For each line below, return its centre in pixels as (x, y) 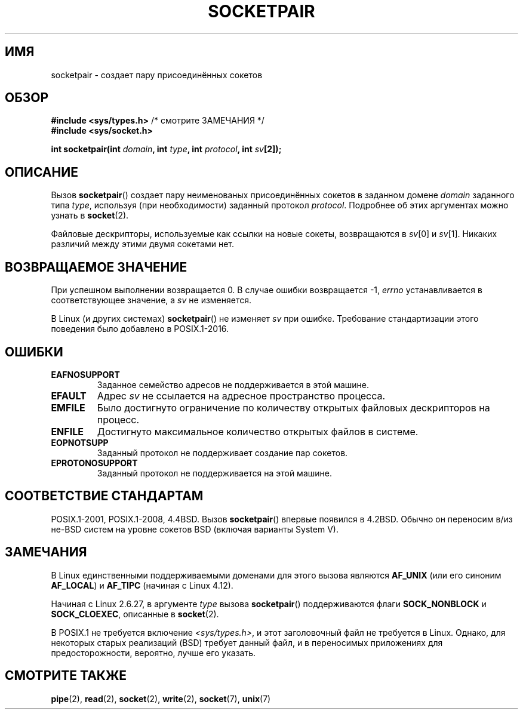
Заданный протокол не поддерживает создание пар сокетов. (222, 453)
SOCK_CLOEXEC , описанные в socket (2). (135, 614)
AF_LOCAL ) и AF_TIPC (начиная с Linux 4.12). (142, 585)
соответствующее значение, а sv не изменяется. (151, 300)
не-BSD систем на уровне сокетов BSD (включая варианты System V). (195, 529)
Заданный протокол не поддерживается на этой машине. (214, 473)
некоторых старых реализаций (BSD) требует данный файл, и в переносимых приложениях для (247, 642)
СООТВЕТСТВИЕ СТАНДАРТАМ (104, 496)
